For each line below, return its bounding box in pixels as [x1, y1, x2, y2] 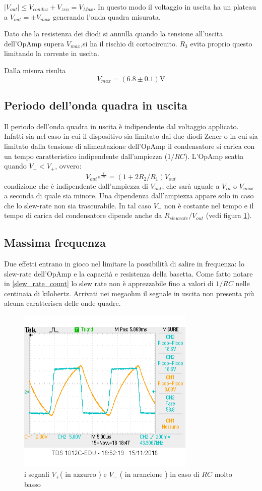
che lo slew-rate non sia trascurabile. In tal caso [4, 200, 152, 210]
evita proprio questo [190, 38, 252, 48]
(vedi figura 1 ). [206, 210, 252, 221]
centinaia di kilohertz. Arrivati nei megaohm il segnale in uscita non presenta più [4, 288, 254, 298]
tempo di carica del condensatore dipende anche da [4, 210, 162, 221]
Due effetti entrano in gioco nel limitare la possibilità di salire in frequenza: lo [4, 258, 244, 269]
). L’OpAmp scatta [184, 150, 244, 161]
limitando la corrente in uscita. [4, 48, 99, 59]
